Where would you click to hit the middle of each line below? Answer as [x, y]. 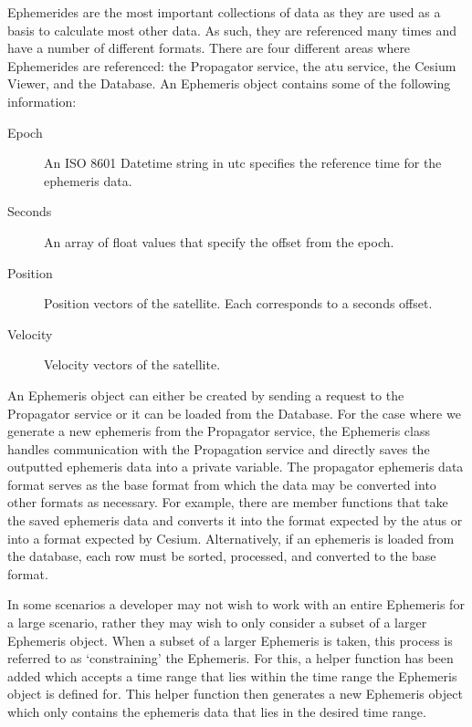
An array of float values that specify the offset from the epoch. [219, 241]
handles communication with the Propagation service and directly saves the [219, 448]
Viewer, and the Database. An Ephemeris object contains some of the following [229, 83]
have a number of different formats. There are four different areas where [209, 48]
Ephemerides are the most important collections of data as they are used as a [224, 12]
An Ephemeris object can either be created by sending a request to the [206, 395]
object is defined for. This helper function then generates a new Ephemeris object [235, 694]
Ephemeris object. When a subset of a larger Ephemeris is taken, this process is [230, 640]
